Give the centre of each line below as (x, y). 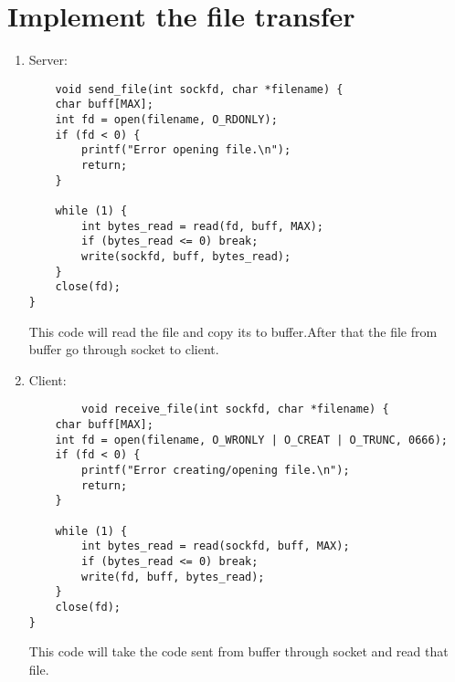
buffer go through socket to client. (124, 349)
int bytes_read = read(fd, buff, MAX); (202, 226)
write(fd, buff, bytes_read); (173, 577)
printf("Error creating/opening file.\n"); (216, 470)
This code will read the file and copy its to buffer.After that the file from (233, 331)
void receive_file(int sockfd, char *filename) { (235, 409)
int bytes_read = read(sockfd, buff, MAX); (216, 546)
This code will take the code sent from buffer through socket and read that (238, 651)
